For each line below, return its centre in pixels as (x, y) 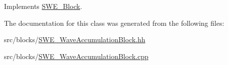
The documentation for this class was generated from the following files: (114, 23)
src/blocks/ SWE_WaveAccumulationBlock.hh (75, 39)
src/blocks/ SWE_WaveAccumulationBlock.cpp (76, 56)
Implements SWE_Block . (43, 6)
